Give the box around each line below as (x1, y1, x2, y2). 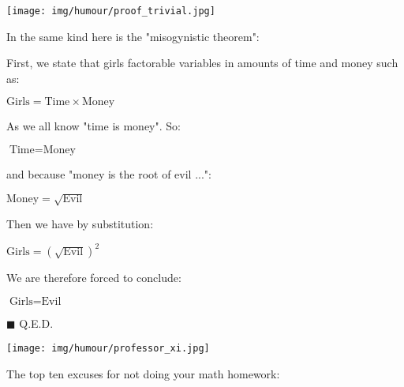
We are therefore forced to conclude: (6, 269, 181, 286)
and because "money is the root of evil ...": (6, 166, 211, 182)
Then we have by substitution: (6, 216, 154, 232)
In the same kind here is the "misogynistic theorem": (6, 28, 260, 44)
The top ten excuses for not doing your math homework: (6, 366, 280, 382)
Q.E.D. (19, 314, 54, 331)
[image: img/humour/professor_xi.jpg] (6, 343, 210, 355)
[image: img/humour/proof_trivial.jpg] (6, 6, 215, 17)
